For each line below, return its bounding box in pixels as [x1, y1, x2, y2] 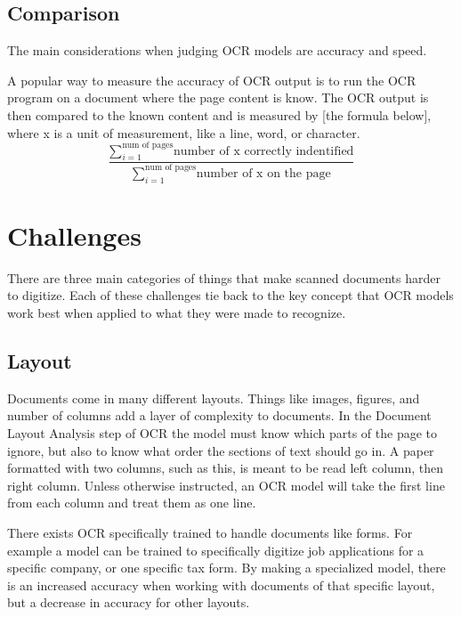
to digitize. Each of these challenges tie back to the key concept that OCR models [7, 286, 454, 304]
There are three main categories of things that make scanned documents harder [7, 268, 441, 287]
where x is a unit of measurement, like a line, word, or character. [7, 123, 360, 142]
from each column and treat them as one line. [7, 493, 256, 512]
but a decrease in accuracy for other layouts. [7, 593, 250, 612]
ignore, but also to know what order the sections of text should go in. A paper [7, 441, 434, 459]
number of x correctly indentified [174, 144, 354, 158]
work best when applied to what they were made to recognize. [7, 303, 346, 321]
